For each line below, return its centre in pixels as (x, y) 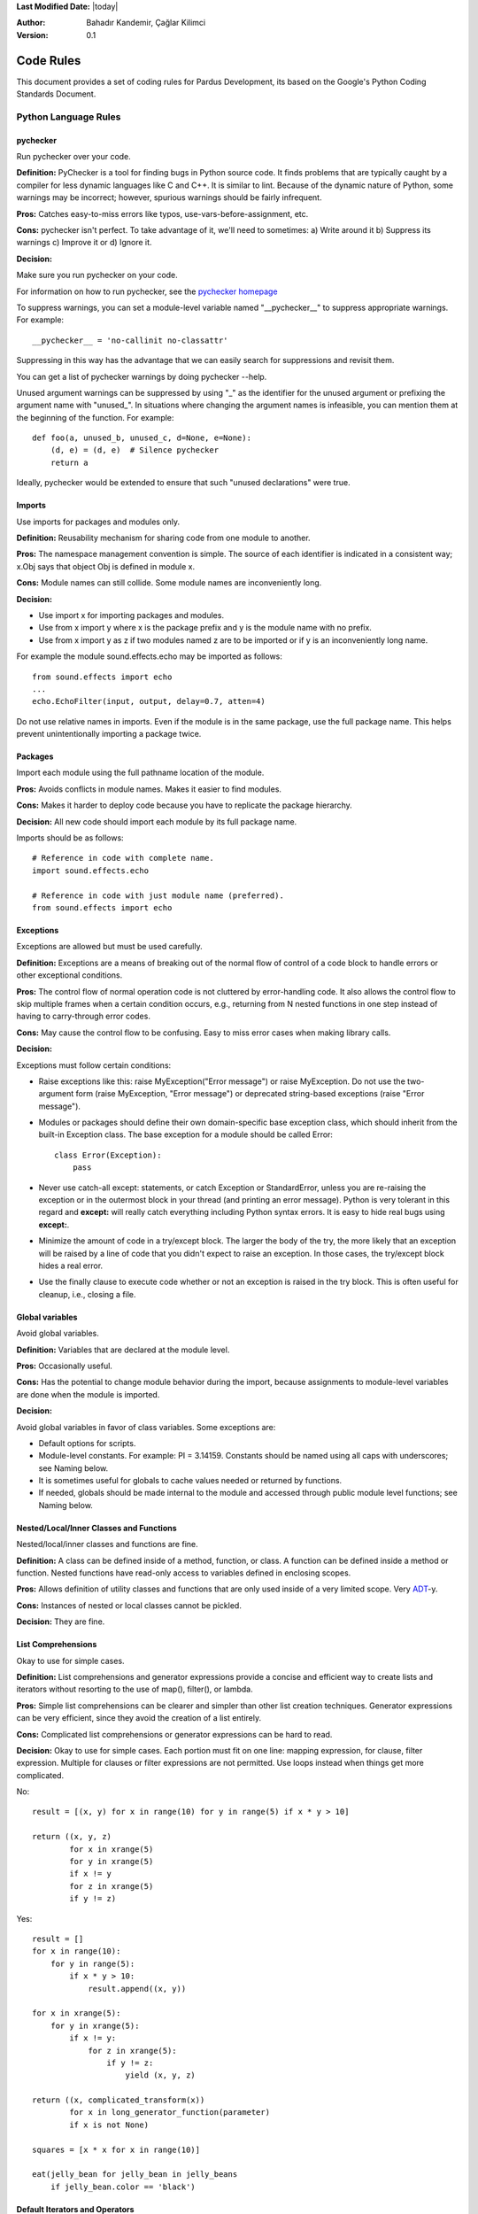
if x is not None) (109, 2125)
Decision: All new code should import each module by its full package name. (157, 821)
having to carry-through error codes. (83, 1016)
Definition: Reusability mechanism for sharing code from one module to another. (163, 538)
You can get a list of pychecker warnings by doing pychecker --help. (142, 376)
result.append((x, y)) (137, 1989)
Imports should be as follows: (70, 838)
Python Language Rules (69, 117)
